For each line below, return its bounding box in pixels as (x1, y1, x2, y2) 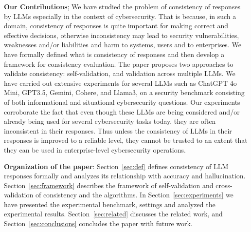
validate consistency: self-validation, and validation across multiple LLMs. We (4, 68, 235, 78)
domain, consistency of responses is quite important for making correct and (4, 20, 229, 31)
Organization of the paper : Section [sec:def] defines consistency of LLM (4, 161, 229, 171)
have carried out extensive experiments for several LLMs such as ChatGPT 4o (4, 77, 237, 88)
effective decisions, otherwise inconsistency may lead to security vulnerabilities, (4, 30, 239, 40)
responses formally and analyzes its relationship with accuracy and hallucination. (4, 171, 246, 181)
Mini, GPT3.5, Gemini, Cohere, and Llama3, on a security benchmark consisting (4, 87, 245, 97)
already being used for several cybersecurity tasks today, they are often (4, 116, 216, 126)
